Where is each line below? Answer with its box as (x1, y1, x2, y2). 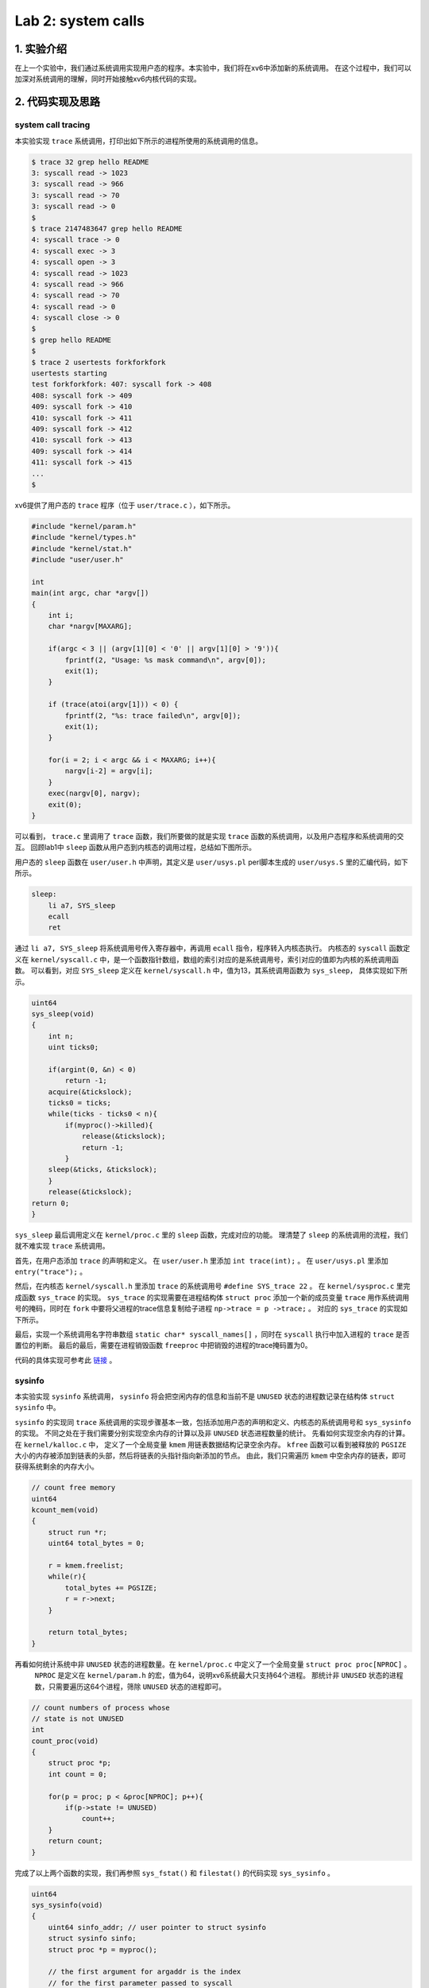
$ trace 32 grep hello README (31, 157, 149, 166)
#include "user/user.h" (31, 555, 125, 565)
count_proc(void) (31, 1736, 99, 1745)
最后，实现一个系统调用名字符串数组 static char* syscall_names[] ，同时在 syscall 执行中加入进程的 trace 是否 (14, 1330, 410, 1339)
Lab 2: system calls (14, 12, 145, 29)
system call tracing (14, 119, 91, 130)
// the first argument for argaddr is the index (48, 1967, 242, 1976)
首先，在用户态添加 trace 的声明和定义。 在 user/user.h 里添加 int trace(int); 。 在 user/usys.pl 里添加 (14, 1256, 388, 1265)
